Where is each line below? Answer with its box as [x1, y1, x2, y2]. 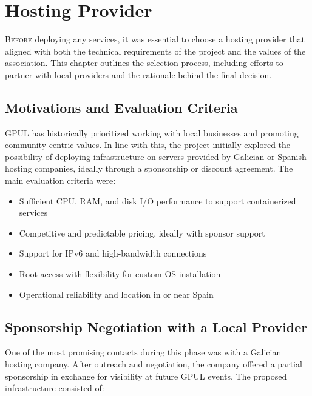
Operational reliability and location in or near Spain [19, 287, 214, 300]
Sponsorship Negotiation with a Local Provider [5, 317, 308, 336]
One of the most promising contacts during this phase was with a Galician [5, 346, 282, 358]
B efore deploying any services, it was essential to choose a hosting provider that [5, 33, 305, 45]
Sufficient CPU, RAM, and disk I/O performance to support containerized [19, 194, 296, 207]
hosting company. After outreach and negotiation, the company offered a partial [5, 358, 302, 371]
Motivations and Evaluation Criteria [5, 98, 238, 116]
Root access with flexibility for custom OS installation [19, 267, 221, 280]
